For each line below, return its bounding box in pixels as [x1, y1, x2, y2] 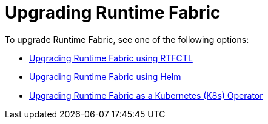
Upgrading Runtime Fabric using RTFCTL [29, 52, 193, 63]
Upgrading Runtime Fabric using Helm [29, 71, 181, 82]
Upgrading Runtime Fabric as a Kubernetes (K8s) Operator [29, 90, 263, 101]
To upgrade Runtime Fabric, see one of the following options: [5, 34, 249, 45]
